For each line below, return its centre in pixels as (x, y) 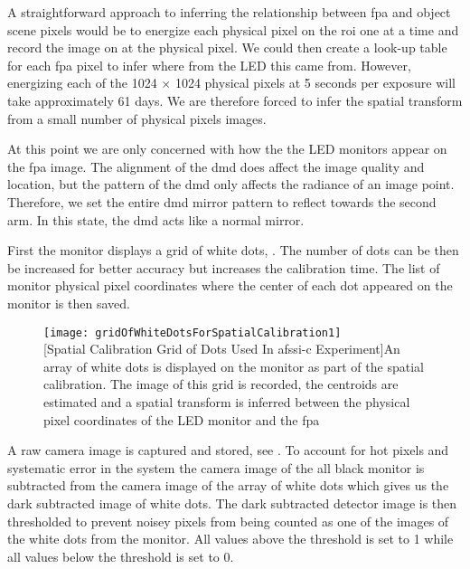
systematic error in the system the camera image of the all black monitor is (216, 467)
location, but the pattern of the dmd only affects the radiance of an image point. (231, 184)
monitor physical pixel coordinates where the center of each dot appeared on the (230, 285)
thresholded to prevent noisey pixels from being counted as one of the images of (228, 521)
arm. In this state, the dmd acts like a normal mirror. (156, 219)
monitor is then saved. (69, 303)
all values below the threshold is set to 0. (121, 556)
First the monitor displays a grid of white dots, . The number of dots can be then (233, 250)
